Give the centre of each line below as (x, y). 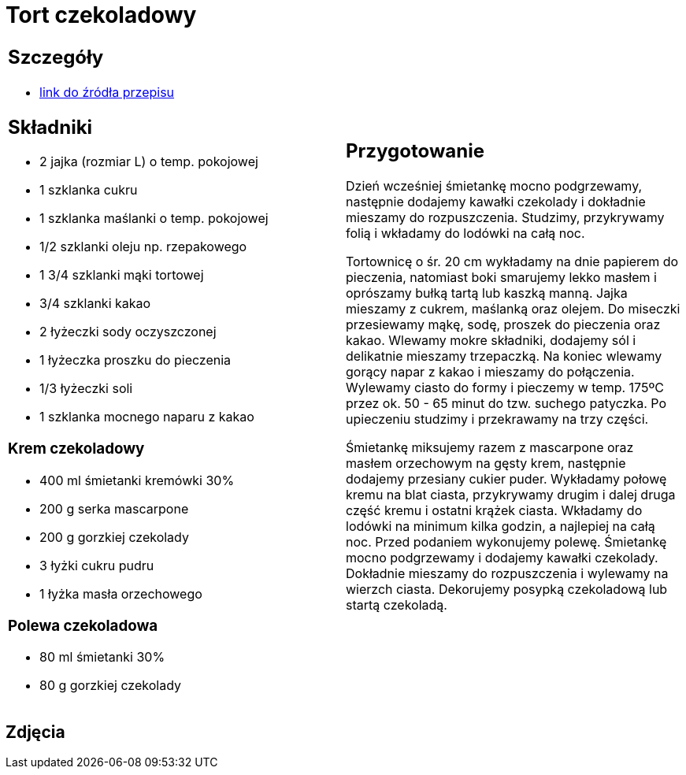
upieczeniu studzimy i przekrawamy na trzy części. (497, 419)
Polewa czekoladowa (83, 625)
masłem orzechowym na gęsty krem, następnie (486, 463)
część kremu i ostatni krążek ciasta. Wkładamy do (494, 510)
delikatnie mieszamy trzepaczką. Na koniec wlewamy (504, 356)
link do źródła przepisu (107, 92)
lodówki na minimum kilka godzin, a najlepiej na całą (501, 526)
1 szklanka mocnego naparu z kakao (147, 417)
